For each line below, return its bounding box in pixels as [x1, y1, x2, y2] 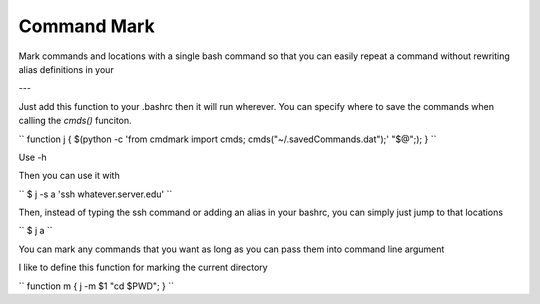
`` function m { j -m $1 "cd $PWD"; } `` [18, 280, 175, 292]
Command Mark [18, 15, 155, 37]
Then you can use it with [18, 170, 120, 182]
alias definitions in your [18, 63, 114, 75]
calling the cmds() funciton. [18, 115, 132, 127]
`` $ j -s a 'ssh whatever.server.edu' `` [18, 188, 173, 200]
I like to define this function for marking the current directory [18, 261, 269, 274]
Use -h [18, 151, 47, 163]
